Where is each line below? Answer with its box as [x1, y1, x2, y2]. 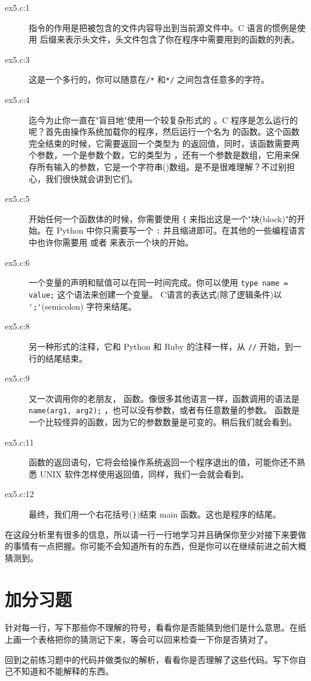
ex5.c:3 [5, 53, 30, 65]
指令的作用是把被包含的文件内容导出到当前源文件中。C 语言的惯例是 [29, 21, 297, 34]
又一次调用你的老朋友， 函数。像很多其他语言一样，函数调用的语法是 [29, 392, 300, 404]
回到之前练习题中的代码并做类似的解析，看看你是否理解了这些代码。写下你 [5, 653, 298, 665]
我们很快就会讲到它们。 [45, 172, 138, 184]
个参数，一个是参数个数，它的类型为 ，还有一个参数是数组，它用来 [29, 149, 291, 161]
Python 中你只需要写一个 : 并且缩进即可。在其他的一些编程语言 [56, 224, 306, 237]
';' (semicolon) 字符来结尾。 [29, 299, 137, 312]
